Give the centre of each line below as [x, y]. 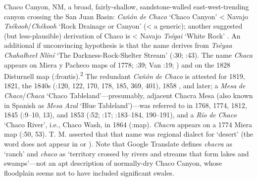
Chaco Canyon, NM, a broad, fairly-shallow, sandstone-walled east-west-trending [127, 6]
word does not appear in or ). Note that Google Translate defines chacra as [118, 143]
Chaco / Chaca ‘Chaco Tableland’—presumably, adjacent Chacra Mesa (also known [128, 95]
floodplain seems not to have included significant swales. [89, 172]
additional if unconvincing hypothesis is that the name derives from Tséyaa [118, 45]
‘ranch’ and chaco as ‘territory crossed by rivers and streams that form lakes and [127, 153]
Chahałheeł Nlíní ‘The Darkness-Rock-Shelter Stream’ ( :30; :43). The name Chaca [128, 54]
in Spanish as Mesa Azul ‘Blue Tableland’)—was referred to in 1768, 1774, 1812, [126, 105]
